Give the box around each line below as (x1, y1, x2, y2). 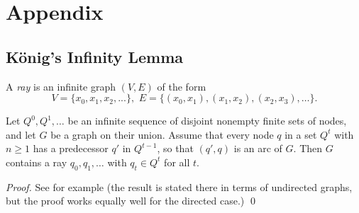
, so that (157, 141, 194, 156)
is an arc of (233, 141, 282, 156)
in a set (285, 127, 317, 142)
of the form (157, 79, 206, 93)
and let (6, 127, 36, 142)
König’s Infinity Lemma (6, 45, 183, 67)
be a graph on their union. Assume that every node (50, 127, 274, 142)
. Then (293, 141, 323, 156)
